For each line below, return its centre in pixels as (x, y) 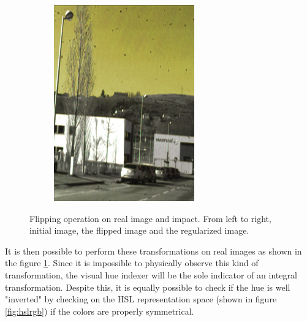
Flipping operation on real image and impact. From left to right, (150, 218)
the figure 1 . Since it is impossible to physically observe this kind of (132, 263)
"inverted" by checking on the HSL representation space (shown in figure (141, 299)
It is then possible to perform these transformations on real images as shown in (153, 251)
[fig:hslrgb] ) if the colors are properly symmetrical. (100, 311)
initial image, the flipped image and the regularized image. (139, 230)
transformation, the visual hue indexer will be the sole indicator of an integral (151, 274)
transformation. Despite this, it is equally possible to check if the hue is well (148, 287)
